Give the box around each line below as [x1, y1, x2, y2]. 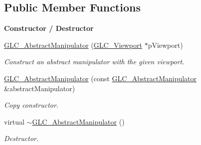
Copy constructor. [4, 100, 59, 110]
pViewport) [148, 39, 183, 50]
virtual [4, 116, 24, 127]
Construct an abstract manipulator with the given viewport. [4, 56, 185, 67]
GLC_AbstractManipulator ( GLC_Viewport [4, 39, 142, 50]
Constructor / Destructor [4, 23, 94, 33]
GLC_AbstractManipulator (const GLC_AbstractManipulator [4, 73, 197, 83]
